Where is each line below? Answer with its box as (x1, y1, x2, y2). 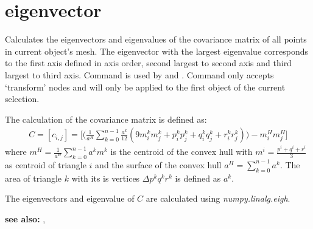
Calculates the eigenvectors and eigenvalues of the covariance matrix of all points (5, 33, 307, 46)
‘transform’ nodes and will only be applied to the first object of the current (5, 80, 286, 93)
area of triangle (5, 171, 62, 184)
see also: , (5, 212, 46, 225)
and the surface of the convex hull (95, 158, 222, 171)
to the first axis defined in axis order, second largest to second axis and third (5, 56, 292, 69)
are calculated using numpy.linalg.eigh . (146, 192, 290, 205)
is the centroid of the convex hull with (110, 145, 253, 158)
